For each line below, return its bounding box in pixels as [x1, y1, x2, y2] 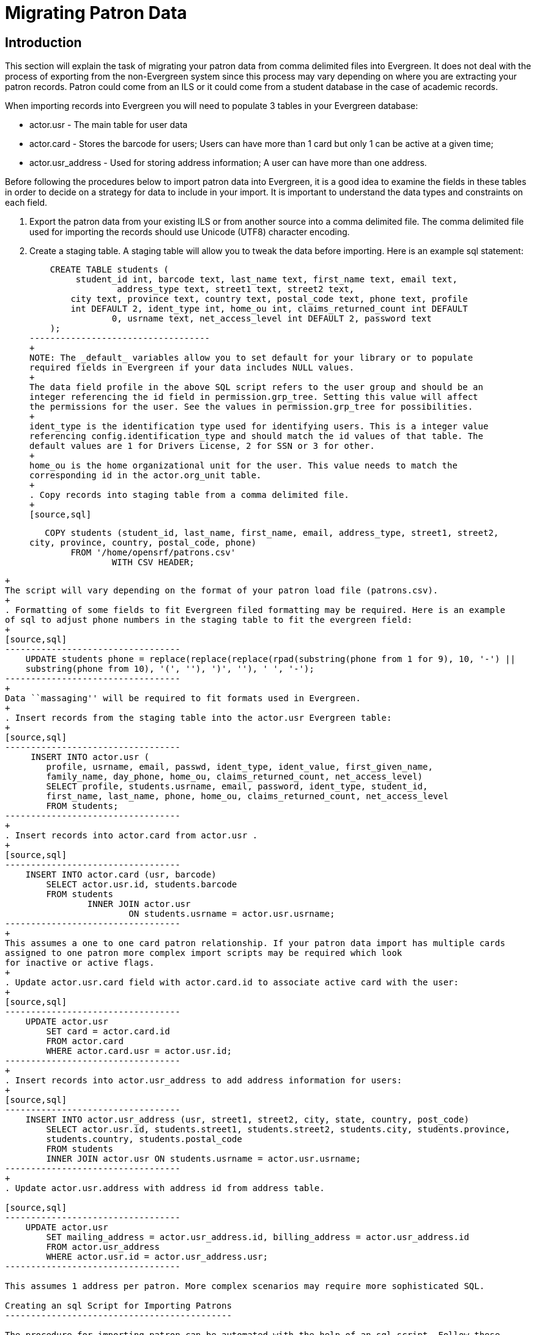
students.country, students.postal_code [46, 1134, 242, 1145]
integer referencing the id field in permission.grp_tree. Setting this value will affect [29, 392, 478, 402]
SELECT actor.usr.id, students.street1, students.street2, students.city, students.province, [46, 1124, 511, 1135]
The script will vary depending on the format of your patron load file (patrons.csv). [5, 585, 439, 596]
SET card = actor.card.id [46, 1026, 170, 1037]
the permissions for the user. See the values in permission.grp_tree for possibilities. [29, 402, 473, 412]
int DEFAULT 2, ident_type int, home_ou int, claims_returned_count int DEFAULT [70, 304, 468, 314]
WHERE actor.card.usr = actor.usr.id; [46, 1046, 232, 1056]
